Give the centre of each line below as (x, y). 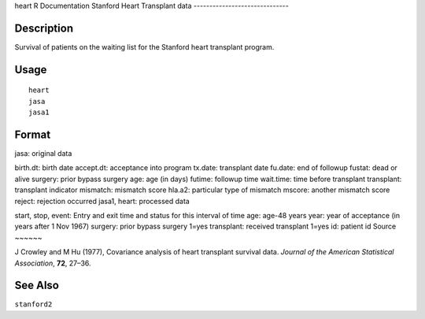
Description (44, 28)
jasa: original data (43, 153)
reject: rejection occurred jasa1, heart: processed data (102, 201)
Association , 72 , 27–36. (53, 263)
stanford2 (33, 304)
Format (33, 134)
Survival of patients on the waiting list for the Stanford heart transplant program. (144, 46)
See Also (37, 286)
